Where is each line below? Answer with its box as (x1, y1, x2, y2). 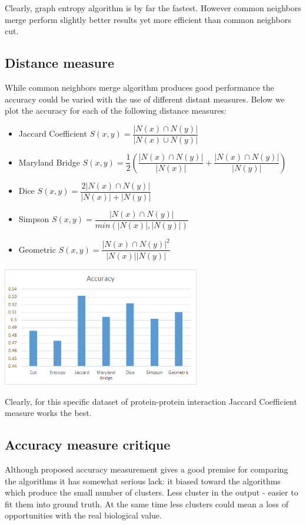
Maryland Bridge (18, 156, 80, 168)
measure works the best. (5, 407, 92, 419)
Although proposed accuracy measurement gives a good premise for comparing (5, 463, 288, 475)
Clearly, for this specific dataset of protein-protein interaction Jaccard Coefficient (5, 395, 297, 407)
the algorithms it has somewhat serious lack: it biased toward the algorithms (5, 474, 281, 487)
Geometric (18, 243, 56, 255)
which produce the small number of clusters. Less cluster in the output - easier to (5, 486, 298, 498)
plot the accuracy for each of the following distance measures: (5, 104, 227, 117)
